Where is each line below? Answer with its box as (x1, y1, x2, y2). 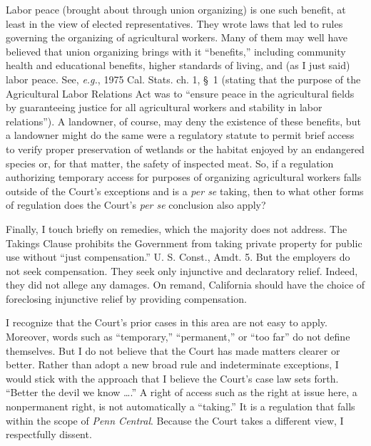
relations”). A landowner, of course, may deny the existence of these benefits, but (6, 113, 361, 128)
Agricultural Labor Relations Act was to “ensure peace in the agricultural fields (6, 85, 355, 100)
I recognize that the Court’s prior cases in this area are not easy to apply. (6, 315, 327, 330)
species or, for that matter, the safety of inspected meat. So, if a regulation (6, 155, 334, 170)
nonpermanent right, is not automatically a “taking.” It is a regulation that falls (6, 399, 355, 414)
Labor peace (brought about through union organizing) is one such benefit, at (6, 2, 346, 16)
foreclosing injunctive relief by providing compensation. (6, 291, 247, 306)
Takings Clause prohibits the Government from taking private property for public (6, 235, 362, 250)
